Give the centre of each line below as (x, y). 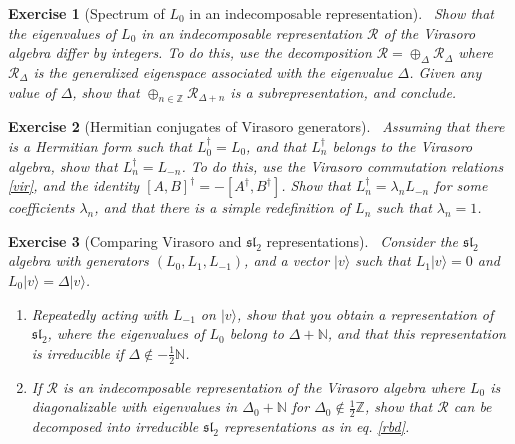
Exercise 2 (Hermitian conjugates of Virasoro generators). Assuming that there (256, 126)
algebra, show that (63, 165)
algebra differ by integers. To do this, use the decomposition (190, 52)
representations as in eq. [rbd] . (317, 425)
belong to (256, 333)
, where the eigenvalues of (126, 333)
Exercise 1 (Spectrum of (86, 13)
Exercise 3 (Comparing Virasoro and (125, 240)
